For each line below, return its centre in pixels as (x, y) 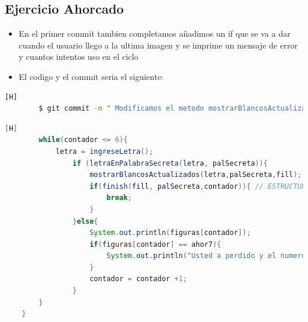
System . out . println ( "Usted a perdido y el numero (206, 256)
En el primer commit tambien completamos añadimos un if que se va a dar (155, 33)
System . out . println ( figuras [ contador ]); (170, 233)
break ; (119, 198)
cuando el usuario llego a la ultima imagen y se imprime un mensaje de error (158, 45)
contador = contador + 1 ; (138, 279)
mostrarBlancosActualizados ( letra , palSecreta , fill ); (196, 175)
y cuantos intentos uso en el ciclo (78, 57)
